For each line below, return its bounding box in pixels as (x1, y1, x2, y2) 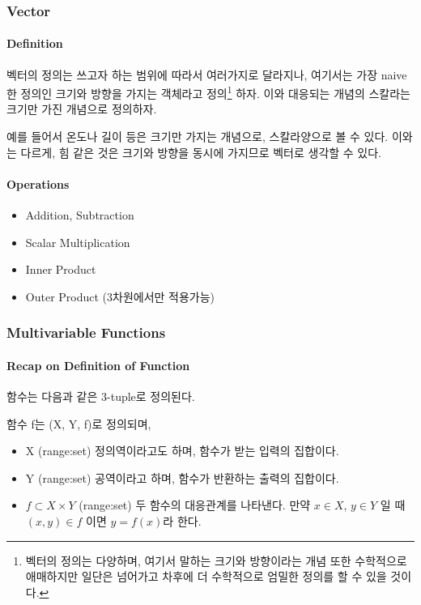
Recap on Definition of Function (6, 356, 190, 373)
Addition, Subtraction (25, 207, 134, 224)
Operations (6, 175, 70, 192)
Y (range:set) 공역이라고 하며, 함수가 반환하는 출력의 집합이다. (25, 469, 339, 486)
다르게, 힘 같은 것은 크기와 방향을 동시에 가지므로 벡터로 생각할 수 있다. (20, 143, 382, 160)
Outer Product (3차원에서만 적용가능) (25, 288, 215, 305)
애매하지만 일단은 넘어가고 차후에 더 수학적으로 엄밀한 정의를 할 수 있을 (25, 568, 387, 585)
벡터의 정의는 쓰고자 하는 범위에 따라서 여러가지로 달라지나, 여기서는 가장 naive (6, 66, 407, 83)
